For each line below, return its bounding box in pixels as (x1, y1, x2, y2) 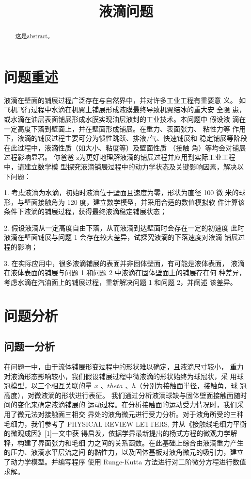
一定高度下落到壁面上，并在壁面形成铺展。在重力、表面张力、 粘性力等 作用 (4, 123, 246, 133)
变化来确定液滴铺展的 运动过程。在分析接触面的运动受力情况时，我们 (17, 399, 237, 410)
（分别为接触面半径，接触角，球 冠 (136, 380, 247, 391)
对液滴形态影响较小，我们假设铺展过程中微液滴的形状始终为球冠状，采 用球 (4, 371, 244, 381)
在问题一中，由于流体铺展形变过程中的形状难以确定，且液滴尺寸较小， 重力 (4, 362, 244, 372)
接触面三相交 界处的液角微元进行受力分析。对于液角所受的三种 (44, 409, 244, 419)
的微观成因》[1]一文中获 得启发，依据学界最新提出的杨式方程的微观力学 (4, 428, 231, 438)
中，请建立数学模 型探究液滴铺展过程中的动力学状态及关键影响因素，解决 (4, 161, 237, 171)
